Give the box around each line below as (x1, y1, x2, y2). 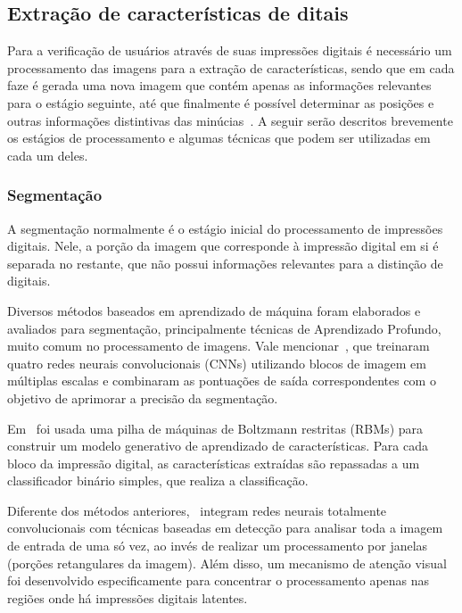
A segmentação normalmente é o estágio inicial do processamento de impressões (7, 219, 443, 237)
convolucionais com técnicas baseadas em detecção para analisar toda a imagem (7, 518, 443, 537)
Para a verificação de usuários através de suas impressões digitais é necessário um (7, 41, 452, 60)
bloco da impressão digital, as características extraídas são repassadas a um (7, 453, 420, 472)
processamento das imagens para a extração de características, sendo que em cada (7, 58, 455, 77)
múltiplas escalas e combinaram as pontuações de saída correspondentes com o (7, 371, 436, 390)
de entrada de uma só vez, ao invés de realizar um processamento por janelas (7, 536, 428, 555)
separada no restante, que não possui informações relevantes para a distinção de (7, 253, 443, 272)
